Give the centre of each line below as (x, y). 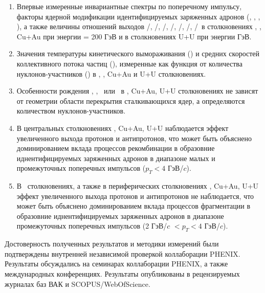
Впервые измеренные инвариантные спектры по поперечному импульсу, (129, 6)
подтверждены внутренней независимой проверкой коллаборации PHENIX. (123, 253)
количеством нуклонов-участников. (71, 111)
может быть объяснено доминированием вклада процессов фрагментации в (134, 206)
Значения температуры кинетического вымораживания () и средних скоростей (138, 53)
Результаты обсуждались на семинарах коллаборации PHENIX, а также (116, 264)
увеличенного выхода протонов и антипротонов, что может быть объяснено (134, 138)
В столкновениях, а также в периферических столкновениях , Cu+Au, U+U (138, 186)
